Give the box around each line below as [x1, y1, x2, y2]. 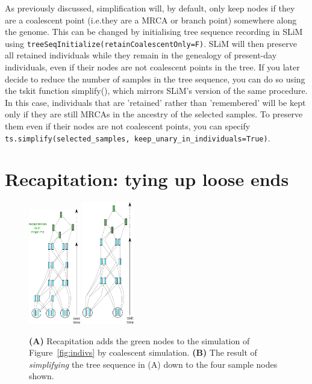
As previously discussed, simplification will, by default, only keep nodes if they [5, 2, 295, 14]
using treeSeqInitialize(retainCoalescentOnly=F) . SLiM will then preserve [5, 37, 297, 49]
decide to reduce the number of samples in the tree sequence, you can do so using [5, 72, 305, 85]
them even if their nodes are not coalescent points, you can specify [5, 120, 251, 132]
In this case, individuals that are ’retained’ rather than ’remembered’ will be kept [5, 96, 306, 108]
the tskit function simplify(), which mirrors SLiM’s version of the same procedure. [5, 84, 308, 97]
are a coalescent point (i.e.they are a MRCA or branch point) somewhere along [5, 13, 297, 26]
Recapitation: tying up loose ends [5, 167, 289, 191]
